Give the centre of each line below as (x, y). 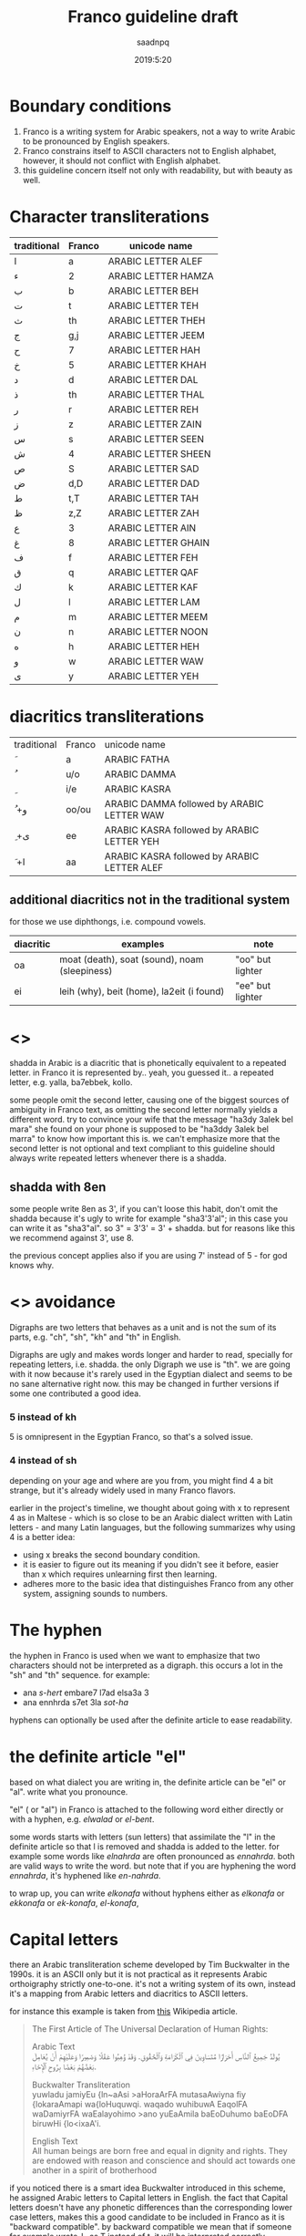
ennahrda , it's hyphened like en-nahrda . (85, 1875)
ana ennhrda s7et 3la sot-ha (76, 1702)
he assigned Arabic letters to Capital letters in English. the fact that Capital (149, 2198)
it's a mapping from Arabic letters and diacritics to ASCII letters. (129, 1993)
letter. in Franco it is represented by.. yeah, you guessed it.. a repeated (142, 1072)
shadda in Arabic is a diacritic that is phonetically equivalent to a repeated (148, 1063)
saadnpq (153, 42)
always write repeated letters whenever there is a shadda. (118, 1158)
